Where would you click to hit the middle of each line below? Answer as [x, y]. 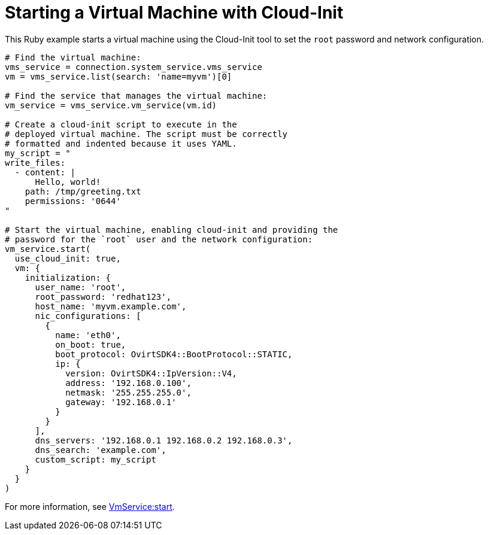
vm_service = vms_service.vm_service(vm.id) [111, 105]
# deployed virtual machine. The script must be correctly [146, 134]
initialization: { [68, 277]
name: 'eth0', [88, 335]
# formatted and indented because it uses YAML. [121, 143]
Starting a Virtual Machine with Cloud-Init [174, 13]
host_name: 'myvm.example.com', [111, 306]
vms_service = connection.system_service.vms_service [134, 67]
